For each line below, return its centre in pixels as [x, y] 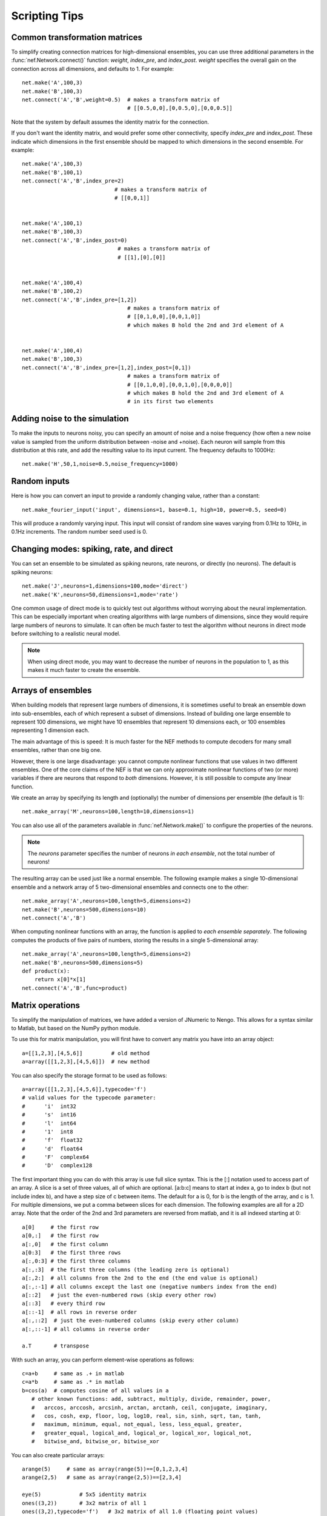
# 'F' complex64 [56, 1157]
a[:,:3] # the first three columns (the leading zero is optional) [126, 1269]
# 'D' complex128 [57, 1166]
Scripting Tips [48, 16]
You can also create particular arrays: [58, 1455]
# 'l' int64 [49, 1123]
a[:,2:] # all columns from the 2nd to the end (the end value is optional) [140, 1278]
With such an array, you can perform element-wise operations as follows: [103, 1360]
